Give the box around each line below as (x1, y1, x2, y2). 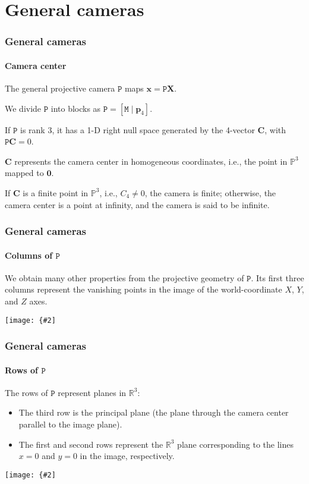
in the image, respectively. (80, 450, 175, 462)
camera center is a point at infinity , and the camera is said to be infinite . (5, 198, 270, 210)
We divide (5, 102, 42, 114)
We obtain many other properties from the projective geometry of (5, 271, 244, 284)
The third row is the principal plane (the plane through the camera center (18, 406, 289, 419)
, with (264, 123, 286, 136)
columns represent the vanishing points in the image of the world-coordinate (5, 283, 282, 296)
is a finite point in (23, 186, 89, 199)
